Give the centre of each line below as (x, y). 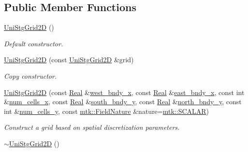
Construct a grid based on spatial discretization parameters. (92, 127)
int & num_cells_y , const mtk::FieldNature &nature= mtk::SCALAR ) (107, 111)
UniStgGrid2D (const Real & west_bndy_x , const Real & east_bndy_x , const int (124, 92)
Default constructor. (34, 43)
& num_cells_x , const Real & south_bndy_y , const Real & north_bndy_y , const (123, 102)
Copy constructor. (30, 76)
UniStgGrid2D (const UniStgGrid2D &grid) (69, 60)
